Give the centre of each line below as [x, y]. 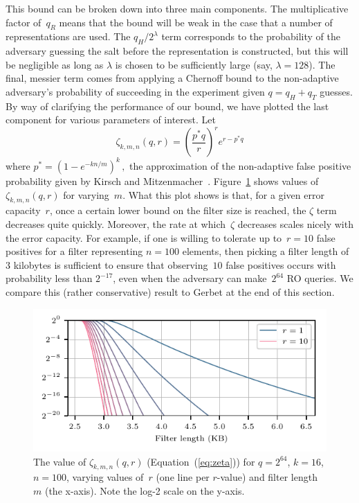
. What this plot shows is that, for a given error [223, 194]
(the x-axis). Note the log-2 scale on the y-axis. [145, 490]
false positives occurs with [281, 264]
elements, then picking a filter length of [266, 251]
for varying [86, 194]
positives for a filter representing [74, 251]
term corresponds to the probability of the [251, 36]
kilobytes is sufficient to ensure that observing [111, 264]
